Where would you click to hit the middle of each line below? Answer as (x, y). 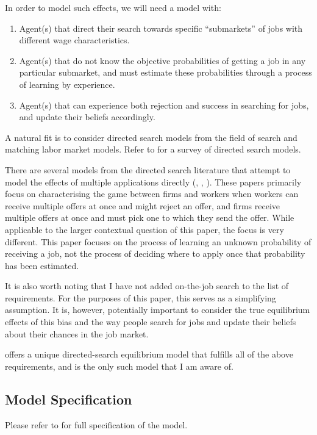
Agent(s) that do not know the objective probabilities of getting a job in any (162, 60)
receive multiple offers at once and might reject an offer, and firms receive (143, 205)
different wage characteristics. (74, 40)
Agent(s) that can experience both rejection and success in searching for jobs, (164, 105)
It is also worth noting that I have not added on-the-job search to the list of (147, 286)
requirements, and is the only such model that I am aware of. (119, 366)
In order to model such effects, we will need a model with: (113, 7)
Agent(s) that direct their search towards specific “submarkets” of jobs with (161, 28)
